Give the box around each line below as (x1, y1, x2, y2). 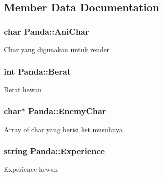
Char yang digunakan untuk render (4, 44, 110, 54)
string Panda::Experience (4, 145, 105, 157)
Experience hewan (4, 164, 58, 174)
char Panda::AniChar (4, 25, 89, 37)
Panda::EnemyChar (28, 105, 106, 117)
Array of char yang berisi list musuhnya (4, 124, 123, 134)
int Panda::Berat (4, 65, 71, 77)
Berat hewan (4, 84, 42, 94)
